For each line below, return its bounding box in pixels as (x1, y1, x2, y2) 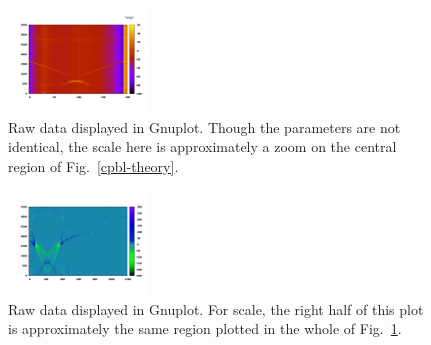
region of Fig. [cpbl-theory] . (8, 155, 179, 176)
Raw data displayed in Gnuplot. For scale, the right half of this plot (8, 298, 424, 319)
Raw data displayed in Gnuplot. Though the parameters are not (8, 116, 401, 137)
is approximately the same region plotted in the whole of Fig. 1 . (8, 318, 402, 339)
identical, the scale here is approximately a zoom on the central (8, 136, 397, 157)
